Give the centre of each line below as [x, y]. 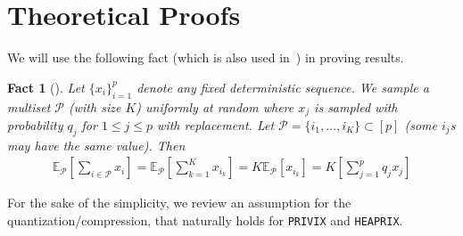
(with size [95, 106]
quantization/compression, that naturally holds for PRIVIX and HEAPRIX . [205, 220]
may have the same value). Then [96, 145]
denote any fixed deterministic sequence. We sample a [283, 87]
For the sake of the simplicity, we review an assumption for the [179, 203]
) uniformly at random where [215, 106]
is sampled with [356, 106]
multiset [29, 106]
